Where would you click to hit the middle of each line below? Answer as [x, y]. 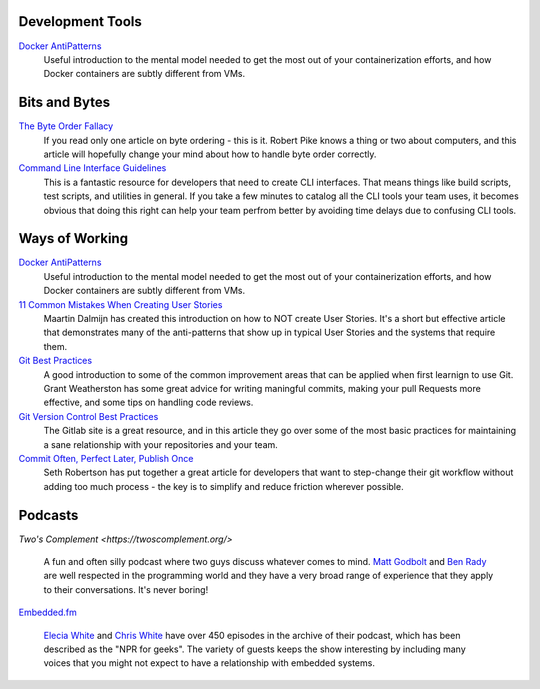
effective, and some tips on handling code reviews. [148, 402]
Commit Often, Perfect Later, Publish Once [106, 458]
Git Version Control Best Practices [88, 416]
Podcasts [48, 515]
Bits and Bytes [64, 102]
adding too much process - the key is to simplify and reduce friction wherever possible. [223, 486]
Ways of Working [73, 238]
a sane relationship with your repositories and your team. [161, 444]
